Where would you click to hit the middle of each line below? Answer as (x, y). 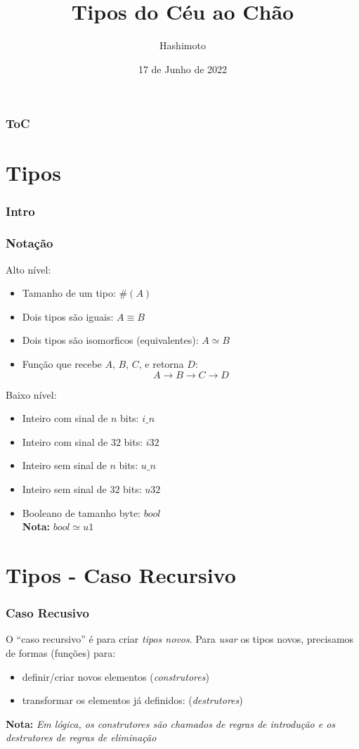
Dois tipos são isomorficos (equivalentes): (110, 340)
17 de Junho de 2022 (183, 69)
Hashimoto (183, 45)
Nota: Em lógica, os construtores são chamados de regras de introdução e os (171, 723)
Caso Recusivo (47, 613)
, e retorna (161, 364)
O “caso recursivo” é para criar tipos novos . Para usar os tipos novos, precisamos (180, 639)
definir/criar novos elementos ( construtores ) (116, 676)
